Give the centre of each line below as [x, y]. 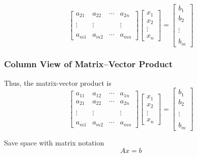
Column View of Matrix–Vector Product [88, 64]
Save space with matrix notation [54, 142]
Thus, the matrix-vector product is [58, 83]
